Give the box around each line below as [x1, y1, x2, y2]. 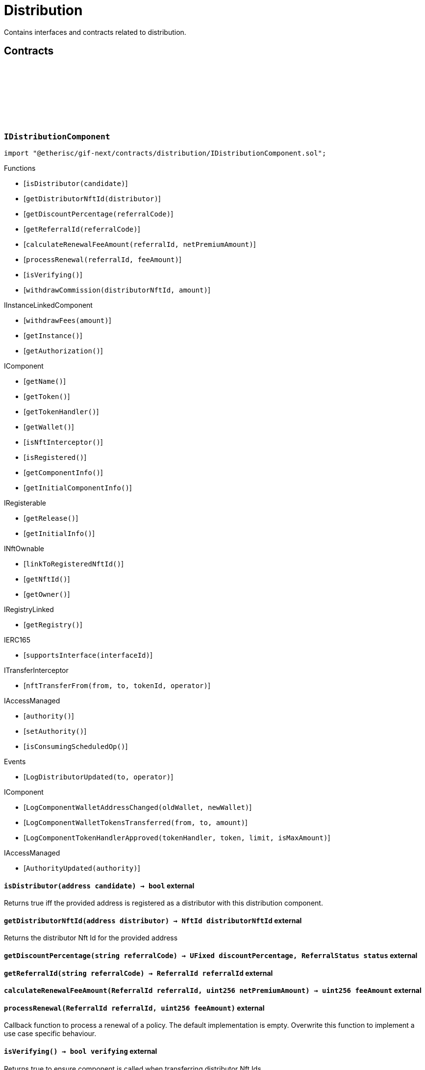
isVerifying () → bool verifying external [4, 1047, 157, 1056]
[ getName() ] [24, 376, 66, 385]
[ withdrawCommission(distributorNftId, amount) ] [24, 285, 211, 294]
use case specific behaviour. [4, 1029, 97, 1038]
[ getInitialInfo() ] [24, 529, 95, 537]
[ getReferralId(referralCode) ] [24, 224, 140, 233]
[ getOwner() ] [24, 589, 70, 598]
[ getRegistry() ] [24, 620, 82, 629]
